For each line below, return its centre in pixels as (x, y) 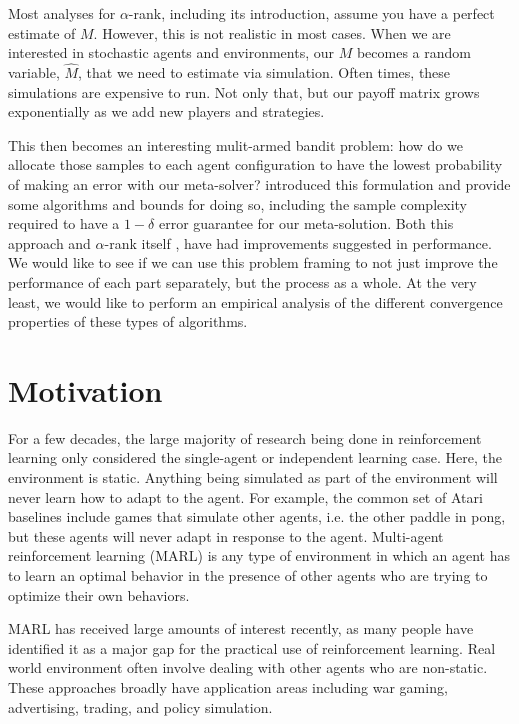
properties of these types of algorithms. (128, 321)
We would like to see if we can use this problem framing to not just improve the (253, 262)
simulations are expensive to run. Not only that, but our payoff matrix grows (244, 91)
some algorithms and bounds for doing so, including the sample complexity (237, 203)
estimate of (42, 32)
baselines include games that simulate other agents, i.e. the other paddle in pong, (257, 516)
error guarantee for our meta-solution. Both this (306, 223)
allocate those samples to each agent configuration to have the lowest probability (255, 164)
